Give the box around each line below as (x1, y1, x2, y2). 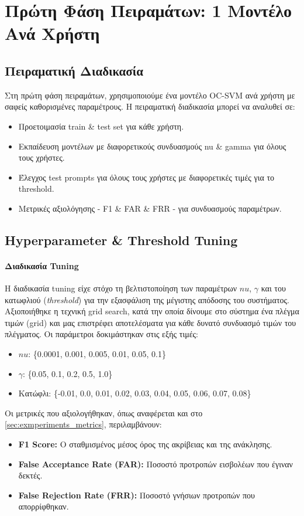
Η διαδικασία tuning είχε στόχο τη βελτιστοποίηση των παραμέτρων (5, 282, 237, 294)
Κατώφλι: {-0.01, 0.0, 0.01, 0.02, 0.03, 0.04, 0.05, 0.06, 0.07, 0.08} (18, 387, 251, 399)
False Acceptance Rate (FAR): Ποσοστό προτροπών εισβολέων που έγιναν (18, 457, 293, 470)
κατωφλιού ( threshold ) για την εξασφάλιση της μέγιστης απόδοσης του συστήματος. (5, 293, 290, 305)
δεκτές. (18, 469, 43, 481)
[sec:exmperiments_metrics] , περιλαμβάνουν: (5, 418, 162, 430)
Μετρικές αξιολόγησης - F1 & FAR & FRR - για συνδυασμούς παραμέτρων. (18, 202, 282, 214)
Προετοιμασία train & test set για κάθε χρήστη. (18, 120, 184, 132)
